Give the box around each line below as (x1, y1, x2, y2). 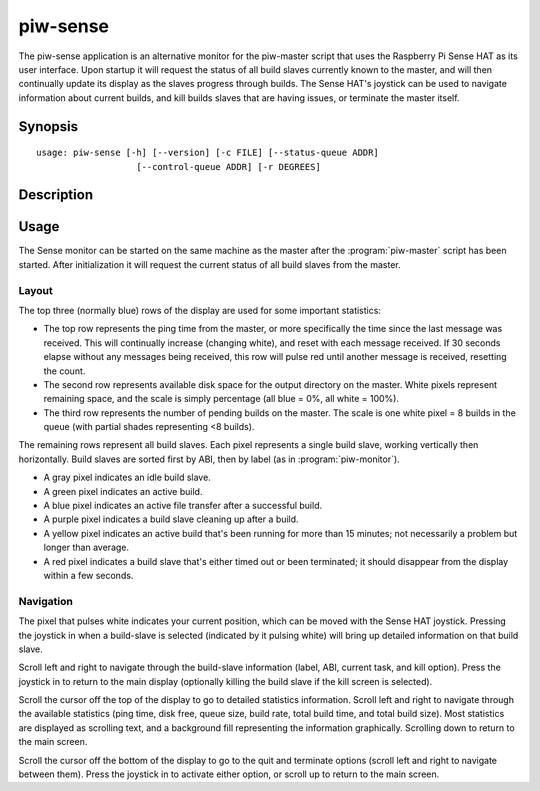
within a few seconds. (43, 570, 134, 581)
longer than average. (43, 541, 130, 554)
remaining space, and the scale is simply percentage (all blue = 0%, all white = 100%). (43, 393, 400, 405)
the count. (43, 365, 86, 377)
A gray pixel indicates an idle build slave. (43, 471, 212, 484)
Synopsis (18, 118, 79, 135)
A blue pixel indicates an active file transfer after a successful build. (43, 500, 323, 512)
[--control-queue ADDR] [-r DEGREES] (136, 161, 322, 172)
